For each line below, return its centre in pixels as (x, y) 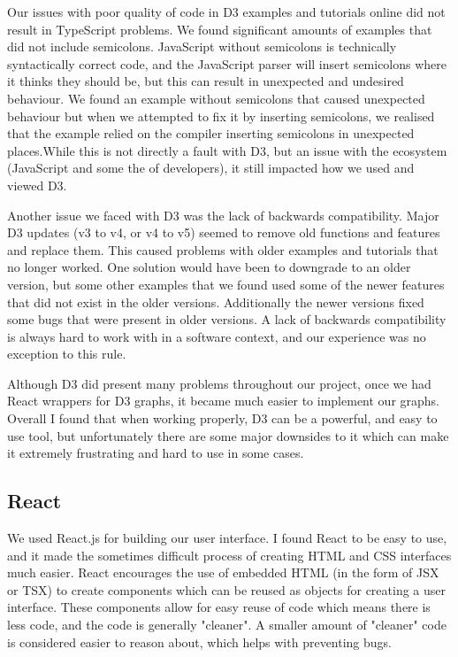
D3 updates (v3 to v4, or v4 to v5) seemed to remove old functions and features (224, 232)
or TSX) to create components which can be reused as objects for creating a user (227, 589)
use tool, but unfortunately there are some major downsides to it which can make (228, 435)
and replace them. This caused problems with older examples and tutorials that (223, 249)
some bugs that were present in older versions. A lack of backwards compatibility (227, 319)
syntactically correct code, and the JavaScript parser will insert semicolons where (227, 63)
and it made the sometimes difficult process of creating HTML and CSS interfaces (229, 555)
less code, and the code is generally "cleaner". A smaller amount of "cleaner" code (227, 625)
